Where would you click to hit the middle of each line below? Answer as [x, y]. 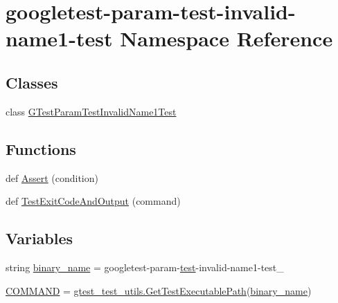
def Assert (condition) [52, 177]
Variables [39, 238]
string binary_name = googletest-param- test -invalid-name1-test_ [145, 267]
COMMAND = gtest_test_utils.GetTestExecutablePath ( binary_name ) [159, 290]
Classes [32, 82]
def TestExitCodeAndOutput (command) [93, 201]
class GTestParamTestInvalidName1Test [91, 111]
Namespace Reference [226, 38]
